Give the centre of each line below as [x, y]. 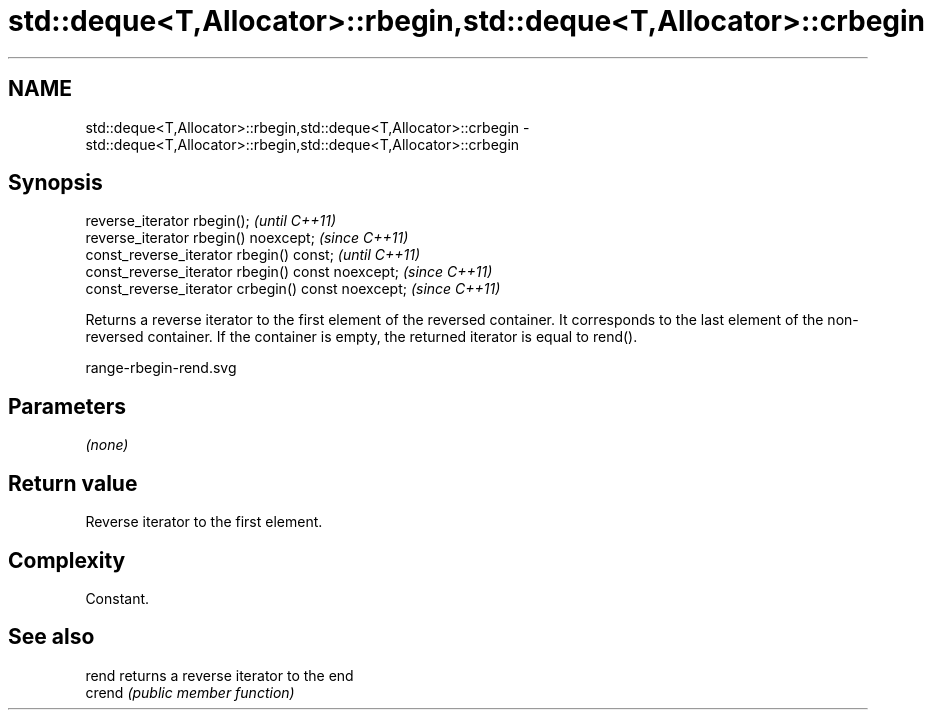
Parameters [67, 406]
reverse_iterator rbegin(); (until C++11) [211, 221]
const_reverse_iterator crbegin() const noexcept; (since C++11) [293, 289]
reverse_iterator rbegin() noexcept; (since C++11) [247, 238]
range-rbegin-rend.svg [161, 368]
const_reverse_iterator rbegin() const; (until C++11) [253, 255]
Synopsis [55, 183]
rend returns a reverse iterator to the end [219, 675]
